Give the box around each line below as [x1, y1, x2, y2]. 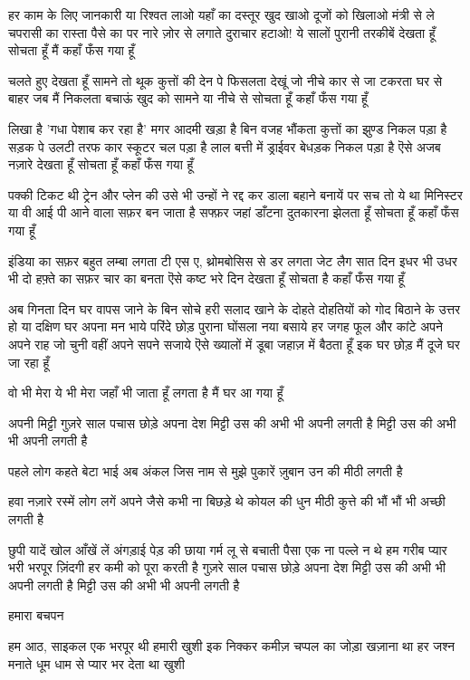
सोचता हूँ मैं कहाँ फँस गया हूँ [8, 41, 135, 60]
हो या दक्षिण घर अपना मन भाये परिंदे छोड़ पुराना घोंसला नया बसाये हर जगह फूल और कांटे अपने [8, 317, 443, 336]
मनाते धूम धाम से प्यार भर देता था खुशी [8, 654, 185, 673]
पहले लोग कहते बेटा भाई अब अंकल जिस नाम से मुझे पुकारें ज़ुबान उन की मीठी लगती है [8, 461, 403, 480]
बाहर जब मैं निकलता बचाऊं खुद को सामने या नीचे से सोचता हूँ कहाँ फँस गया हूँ [8, 89, 368, 108]
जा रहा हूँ [8, 352, 50, 371]
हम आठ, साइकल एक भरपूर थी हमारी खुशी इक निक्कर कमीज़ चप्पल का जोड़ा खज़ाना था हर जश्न [8, 637, 455, 656]
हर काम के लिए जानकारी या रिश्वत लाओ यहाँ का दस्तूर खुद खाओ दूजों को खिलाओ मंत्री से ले [8, 5, 435, 24]
